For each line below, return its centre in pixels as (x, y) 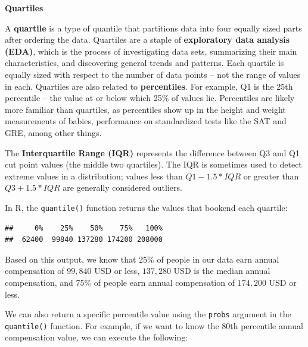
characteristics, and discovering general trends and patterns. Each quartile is (144, 63)
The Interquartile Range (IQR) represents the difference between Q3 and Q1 (152, 152)
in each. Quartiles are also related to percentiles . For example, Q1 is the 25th (149, 86)
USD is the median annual (222, 271)
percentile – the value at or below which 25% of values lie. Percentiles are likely (150, 98)
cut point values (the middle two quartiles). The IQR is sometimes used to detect (153, 164)
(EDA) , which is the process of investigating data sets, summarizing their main (151, 51)
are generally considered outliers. (122, 187)
